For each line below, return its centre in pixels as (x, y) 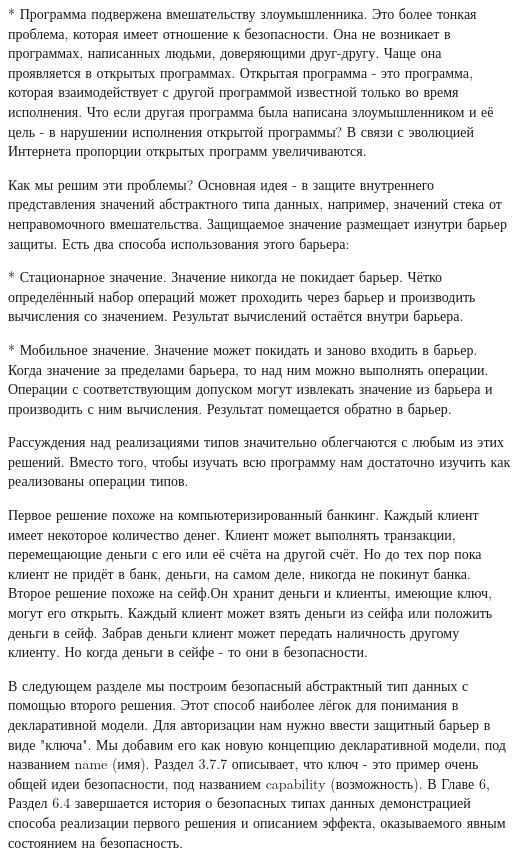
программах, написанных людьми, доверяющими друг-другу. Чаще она (225, 52)
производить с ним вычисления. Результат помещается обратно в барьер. (230, 407)
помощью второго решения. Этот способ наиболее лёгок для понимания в (233, 704)
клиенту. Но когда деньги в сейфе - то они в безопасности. (188, 651)
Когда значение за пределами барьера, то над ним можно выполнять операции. (248, 368)
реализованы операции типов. (98, 480)
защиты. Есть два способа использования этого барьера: (179, 242)
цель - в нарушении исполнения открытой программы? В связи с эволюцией (241, 130)
